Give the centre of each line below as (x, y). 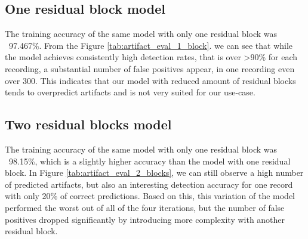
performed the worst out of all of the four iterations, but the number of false (145, 207)
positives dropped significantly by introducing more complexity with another (145, 219)
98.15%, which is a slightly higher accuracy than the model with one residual (150, 161)
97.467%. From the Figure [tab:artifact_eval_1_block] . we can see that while (151, 45)
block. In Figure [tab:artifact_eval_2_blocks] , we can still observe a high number (154, 173)
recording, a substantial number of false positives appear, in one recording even (150, 68)
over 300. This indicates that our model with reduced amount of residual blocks (150, 80)
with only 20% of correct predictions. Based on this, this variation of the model (150, 196)
